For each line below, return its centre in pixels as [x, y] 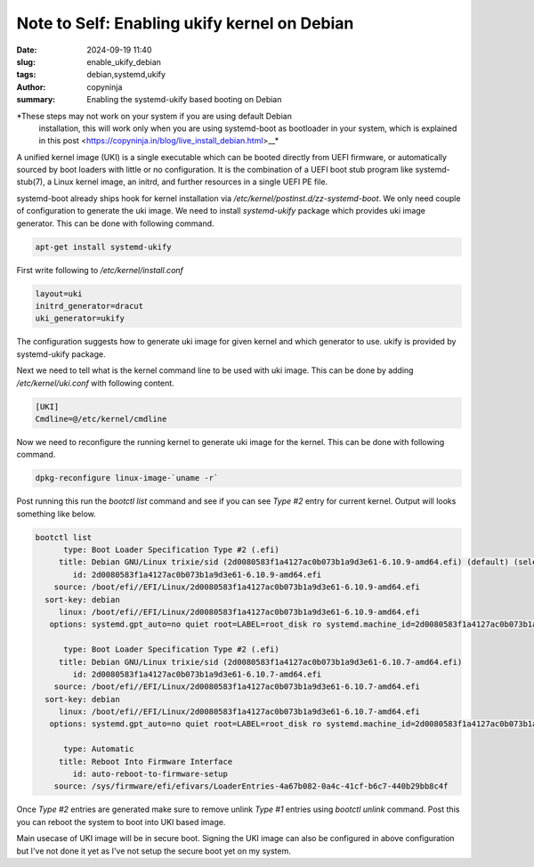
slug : [26, 61]
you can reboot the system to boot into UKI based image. [121, 822]
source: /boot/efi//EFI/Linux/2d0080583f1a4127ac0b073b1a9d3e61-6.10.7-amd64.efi [237, 687]
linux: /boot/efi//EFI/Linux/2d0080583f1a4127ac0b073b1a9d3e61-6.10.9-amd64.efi [239, 612]
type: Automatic [99, 749]
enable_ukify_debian [124, 61]
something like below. [57, 514]
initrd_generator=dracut [89, 306]
